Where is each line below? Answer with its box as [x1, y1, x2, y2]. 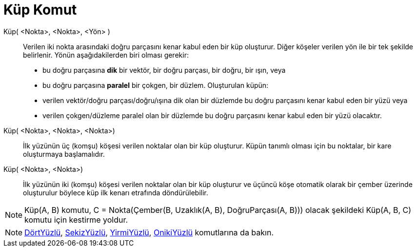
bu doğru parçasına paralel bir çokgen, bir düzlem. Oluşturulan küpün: [42, 81, 269, 89]
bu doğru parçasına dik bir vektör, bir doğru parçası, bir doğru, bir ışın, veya [42, 65, 286, 74]
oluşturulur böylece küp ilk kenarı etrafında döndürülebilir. [23, 188, 208, 197]
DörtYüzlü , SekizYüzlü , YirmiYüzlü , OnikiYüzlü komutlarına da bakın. [24, 227, 274, 237]
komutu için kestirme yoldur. [24, 214, 128, 225]
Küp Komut [3, 1, 77, 18]
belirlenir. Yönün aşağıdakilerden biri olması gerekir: [23, 50, 189, 59]
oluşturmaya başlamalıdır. [23, 149, 105, 158]
